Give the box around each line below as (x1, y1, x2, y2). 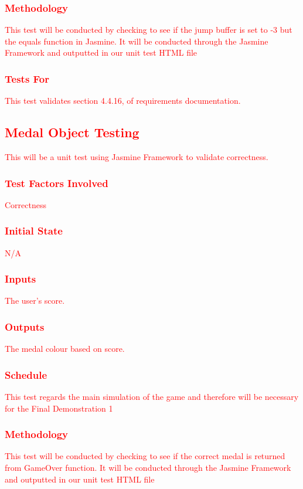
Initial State (5, 223, 63, 238)
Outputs (5, 319, 45, 334)
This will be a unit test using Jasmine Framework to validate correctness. (5, 151, 268, 163)
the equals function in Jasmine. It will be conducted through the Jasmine (5, 35, 268, 47)
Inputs (5, 271, 36, 286)
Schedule (5, 367, 47, 382)
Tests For (5, 71, 50, 86)
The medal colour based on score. (5, 342, 125, 355)
